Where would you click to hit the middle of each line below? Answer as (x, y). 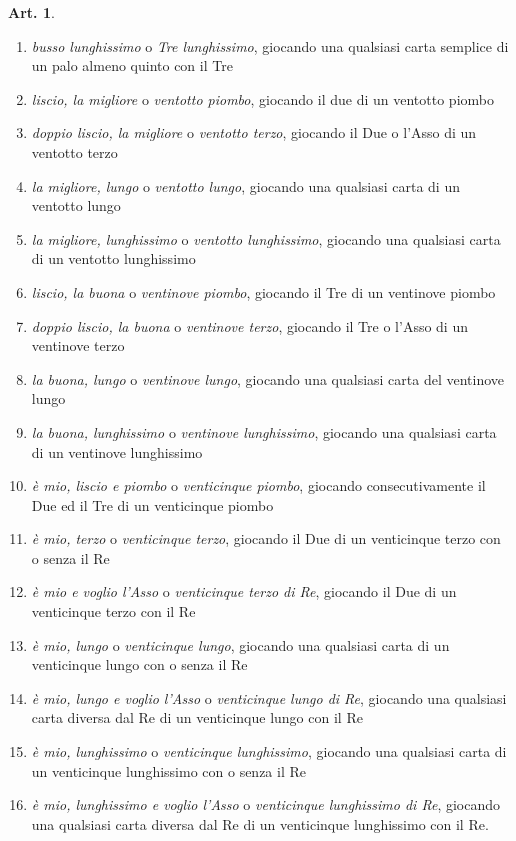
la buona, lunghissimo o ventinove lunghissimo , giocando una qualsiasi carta (264, 431)
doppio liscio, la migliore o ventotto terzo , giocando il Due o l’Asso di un (254, 132)
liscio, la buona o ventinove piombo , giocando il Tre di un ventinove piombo (263, 291)
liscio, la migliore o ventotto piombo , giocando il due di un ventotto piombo (262, 98)
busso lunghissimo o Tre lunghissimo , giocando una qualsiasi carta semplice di (270, 45)
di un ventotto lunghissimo (113, 258)
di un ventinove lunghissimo (117, 451)
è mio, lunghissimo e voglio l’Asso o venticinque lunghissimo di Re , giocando (265, 804)
